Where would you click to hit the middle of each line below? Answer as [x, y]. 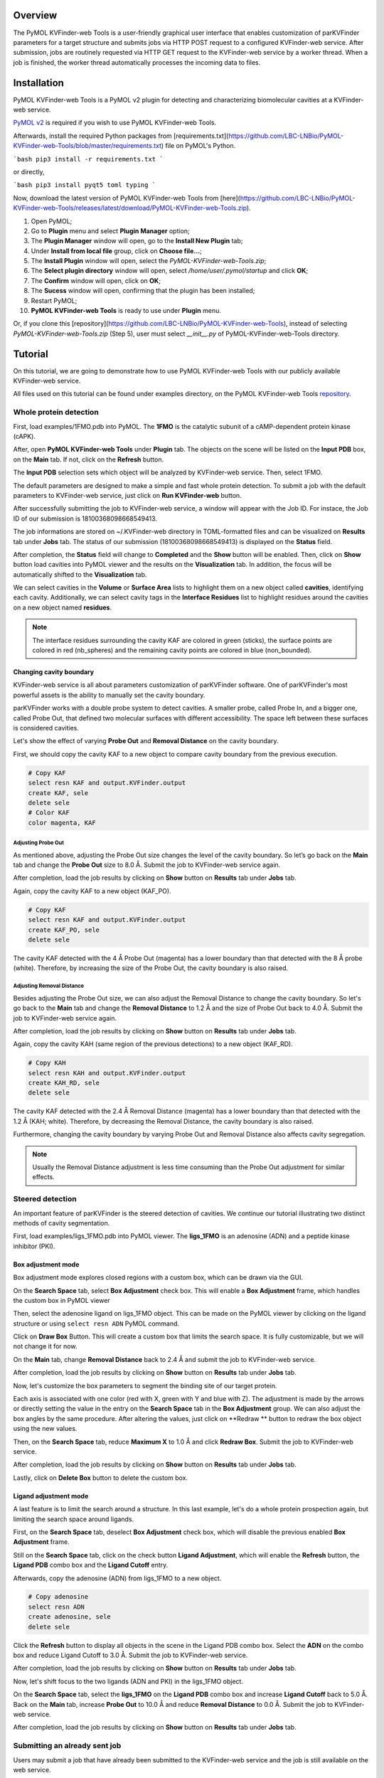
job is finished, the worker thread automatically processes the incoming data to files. [137, 62]
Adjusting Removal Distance [49, 986]
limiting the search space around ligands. [74, 1519]
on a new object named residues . [63, 607]
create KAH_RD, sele [64, 1083]
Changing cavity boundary [54, 672]
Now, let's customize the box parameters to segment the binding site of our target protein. [145, 1385]
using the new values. [45, 1429]
